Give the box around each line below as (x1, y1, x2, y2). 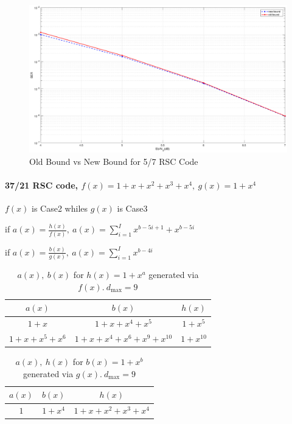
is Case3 (117, 202, 148, 215)
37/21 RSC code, (5, 179, 78, 192)
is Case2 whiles (32, 202, 88, 215)
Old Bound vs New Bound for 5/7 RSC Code (29, 155, 198, 168)
